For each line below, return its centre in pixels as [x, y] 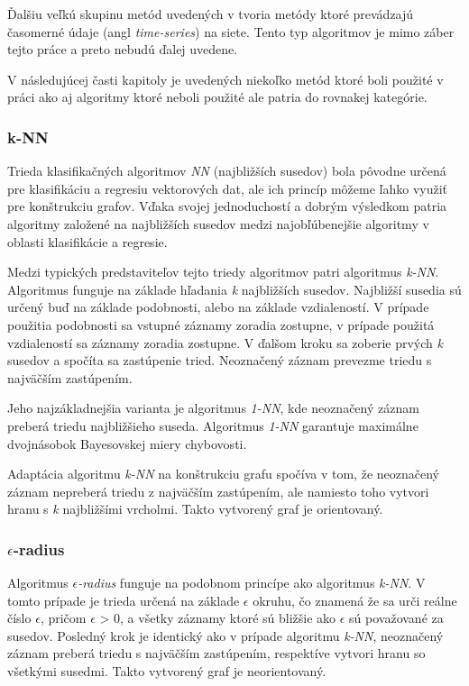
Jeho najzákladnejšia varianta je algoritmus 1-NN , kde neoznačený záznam [213, 408]
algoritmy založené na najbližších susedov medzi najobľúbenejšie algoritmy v [218, 223]
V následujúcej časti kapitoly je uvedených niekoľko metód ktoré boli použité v [225, 79]
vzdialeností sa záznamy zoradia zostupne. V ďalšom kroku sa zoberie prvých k [225, 342]
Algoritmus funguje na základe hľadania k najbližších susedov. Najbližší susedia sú [234, 289]
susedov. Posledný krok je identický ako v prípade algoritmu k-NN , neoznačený [225, 635]
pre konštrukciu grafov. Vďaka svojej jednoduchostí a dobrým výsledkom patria [227, 206]
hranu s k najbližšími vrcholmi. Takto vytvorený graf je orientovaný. [195, 509]
